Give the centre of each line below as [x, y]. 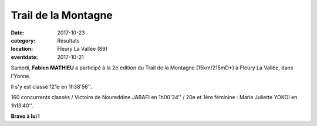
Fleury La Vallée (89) [82, 49]
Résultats [68, 40]
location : [22, 49]
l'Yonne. [21, 76]
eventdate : [24, 57]
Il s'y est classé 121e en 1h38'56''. [51, 86]
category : [23, 40]
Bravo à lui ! [26, 116]
